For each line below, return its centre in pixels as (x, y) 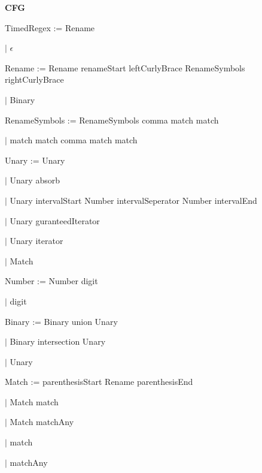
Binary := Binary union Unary (61, 321)
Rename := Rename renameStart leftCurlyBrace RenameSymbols (125, 67)
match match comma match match (74, 140)
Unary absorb (35, 180)
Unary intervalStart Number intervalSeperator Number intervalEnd (133, 200)
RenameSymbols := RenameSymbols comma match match (112, 120)
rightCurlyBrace (34, 79)
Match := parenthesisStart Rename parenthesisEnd (99, 382)
